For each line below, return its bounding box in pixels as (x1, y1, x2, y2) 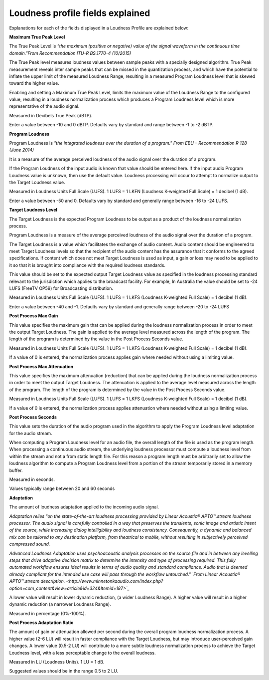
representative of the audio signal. (9, 103, 80, 109)
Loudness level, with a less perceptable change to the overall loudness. (9, 650, 156, 656)
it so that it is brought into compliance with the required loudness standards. (9, 262, 166, 268)
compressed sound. (9, 541, 50, 547)
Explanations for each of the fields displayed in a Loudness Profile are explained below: (9, 25, 189, 31)
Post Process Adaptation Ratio (9, 620, 74, 626)
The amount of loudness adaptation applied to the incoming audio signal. (9, 504, 159, 510)
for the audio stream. (9, 430, 52, 436)
